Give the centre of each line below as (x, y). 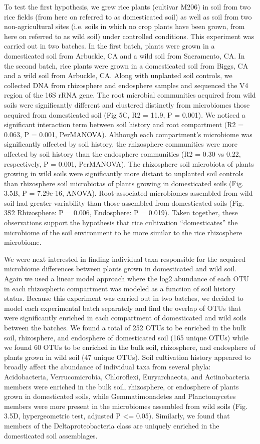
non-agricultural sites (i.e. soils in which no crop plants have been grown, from (124, 26)
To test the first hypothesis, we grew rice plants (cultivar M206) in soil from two (127, 7)
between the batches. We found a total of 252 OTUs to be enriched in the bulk (125, 327)
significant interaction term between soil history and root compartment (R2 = (124, 124)
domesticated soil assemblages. (51, 435)
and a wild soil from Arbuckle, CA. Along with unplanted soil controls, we (118, 75)
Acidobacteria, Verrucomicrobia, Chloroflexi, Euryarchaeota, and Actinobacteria (127, 376)
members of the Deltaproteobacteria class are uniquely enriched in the (112, 425)
